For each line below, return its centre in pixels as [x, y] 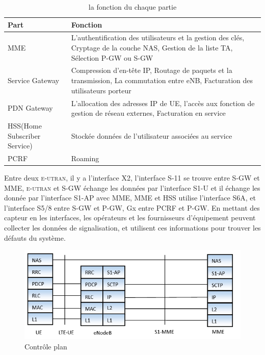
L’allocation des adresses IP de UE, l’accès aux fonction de [163, 103]
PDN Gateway [30, 108]
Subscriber [24, 135]
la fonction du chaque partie [132, 7]
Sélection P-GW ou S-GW [112, 57]
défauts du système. [35, 237]
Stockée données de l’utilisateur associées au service [152, 135]
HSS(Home [25, 125]
